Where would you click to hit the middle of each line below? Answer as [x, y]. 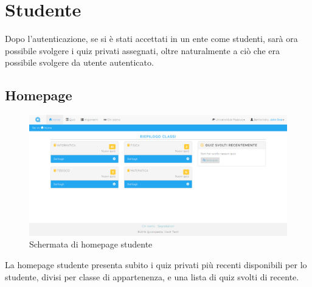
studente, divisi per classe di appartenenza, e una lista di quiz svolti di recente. [152, 276]
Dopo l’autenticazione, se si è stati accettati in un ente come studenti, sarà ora [151, 39]
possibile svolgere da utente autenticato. [79, 62]
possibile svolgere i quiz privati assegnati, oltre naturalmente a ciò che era [143, 50]
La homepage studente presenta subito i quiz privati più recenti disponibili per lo [156, 265]
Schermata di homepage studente [91, 244]
